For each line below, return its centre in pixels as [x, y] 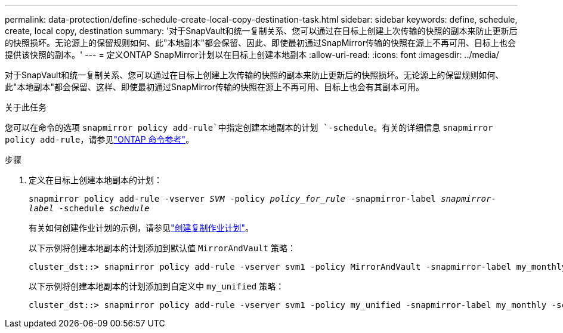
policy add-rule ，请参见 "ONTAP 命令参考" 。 [100, 139]
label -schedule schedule [89, 208]
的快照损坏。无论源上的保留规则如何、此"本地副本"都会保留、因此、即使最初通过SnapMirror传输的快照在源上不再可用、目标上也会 [260, 43]
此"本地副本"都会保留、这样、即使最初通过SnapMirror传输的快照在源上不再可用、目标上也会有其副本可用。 [214, 87]
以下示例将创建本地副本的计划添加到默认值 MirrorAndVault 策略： [162, 248]
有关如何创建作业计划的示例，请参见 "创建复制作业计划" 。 [141, 228]
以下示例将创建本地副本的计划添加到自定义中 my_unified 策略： [157, 286]
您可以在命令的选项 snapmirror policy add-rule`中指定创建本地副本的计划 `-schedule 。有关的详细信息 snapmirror [249, 127]
